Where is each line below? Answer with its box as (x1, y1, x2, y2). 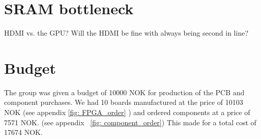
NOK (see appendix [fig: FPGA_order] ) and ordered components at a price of (4, 107, 250, 118)
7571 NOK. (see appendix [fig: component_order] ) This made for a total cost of (4, 117, 256, 127)
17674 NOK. (4, 127, 43, 137)
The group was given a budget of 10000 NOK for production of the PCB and (4, 87, 245, 97)
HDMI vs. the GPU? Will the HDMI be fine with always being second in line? (4, 27, 249, 38)
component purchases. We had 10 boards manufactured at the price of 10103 (4, 97, 243, 107)
